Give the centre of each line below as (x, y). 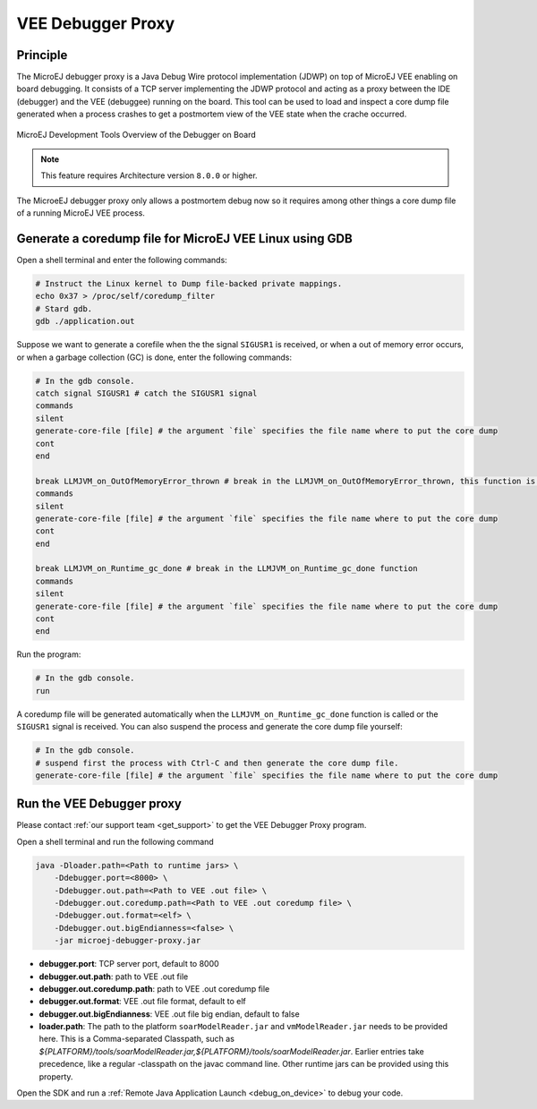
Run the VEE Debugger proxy (99, 804)
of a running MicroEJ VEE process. (81, 213)
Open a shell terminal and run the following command (115, 841)
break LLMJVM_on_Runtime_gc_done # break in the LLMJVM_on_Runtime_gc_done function (226, 569)
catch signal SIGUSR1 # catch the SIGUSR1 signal (146, 393)
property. (56, 1076)
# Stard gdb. (64, 308)
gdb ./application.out (85, 321)
